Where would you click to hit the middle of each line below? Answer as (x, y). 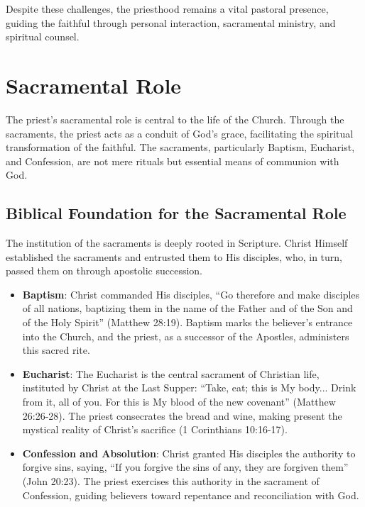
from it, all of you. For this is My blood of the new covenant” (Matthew (179, 402)
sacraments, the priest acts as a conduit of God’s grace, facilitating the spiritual (180, 133)
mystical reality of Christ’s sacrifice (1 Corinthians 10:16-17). (155, 429)
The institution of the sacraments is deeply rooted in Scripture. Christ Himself (177, 243)
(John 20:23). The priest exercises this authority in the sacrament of (171, 480)
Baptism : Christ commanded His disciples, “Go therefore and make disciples (191, 294)
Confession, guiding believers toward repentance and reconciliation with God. (191, 495)
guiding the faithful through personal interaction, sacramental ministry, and (171, 22)
